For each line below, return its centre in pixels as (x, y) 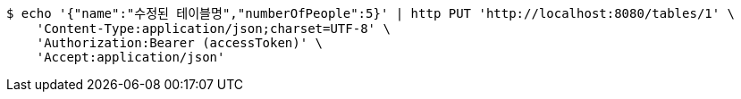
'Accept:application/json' (131, 57)
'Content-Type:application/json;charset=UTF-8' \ (213, 29)
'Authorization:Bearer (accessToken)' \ (180, 43)
